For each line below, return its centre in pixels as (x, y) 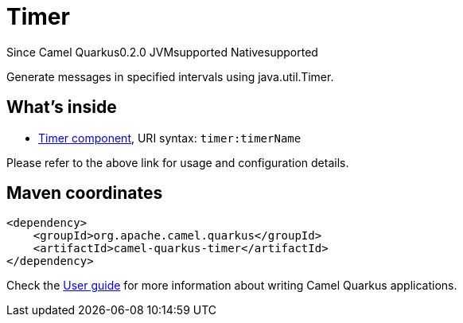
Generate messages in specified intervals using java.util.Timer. (170, 76)
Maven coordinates (85, 193)
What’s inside (62, 107)
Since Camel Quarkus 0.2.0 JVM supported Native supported (162, 52)
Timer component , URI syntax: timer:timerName (170, 138)
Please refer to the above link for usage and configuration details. (178, 162)
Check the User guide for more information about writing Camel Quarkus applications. (232, 286)
